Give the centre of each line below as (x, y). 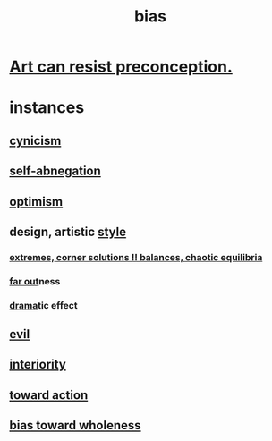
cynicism (35, 140)
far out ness (35, 281)
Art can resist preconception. (121, 67)
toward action (49, 395)
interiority (38, 365)
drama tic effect (43, 305)
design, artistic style (68, 231)
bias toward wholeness (75, 425)
